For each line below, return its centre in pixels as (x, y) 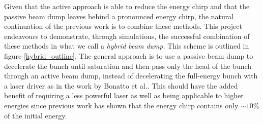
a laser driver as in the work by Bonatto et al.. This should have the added (121, 85)
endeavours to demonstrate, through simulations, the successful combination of (127, 36)
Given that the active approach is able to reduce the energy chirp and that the (127, 6)
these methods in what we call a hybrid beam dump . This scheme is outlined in (127, 46)
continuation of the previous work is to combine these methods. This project (123, 26)
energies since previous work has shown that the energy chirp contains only (121, 105)
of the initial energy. (36, 115)
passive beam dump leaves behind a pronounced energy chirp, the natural (119, 16)
